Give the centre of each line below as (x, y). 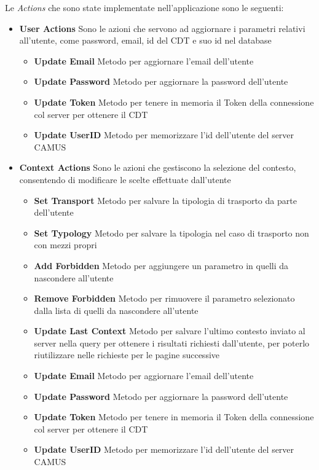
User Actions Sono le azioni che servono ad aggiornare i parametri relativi (162, 28)
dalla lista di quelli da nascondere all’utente (116, 310)
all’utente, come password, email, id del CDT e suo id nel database (145, 40)
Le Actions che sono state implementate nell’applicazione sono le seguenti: (144, 7)
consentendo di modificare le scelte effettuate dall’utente (125, 179)
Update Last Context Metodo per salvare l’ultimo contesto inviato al (170, 331)
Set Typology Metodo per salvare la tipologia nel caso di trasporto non (171, 233)
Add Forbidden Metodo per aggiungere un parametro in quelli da (161, 265)
